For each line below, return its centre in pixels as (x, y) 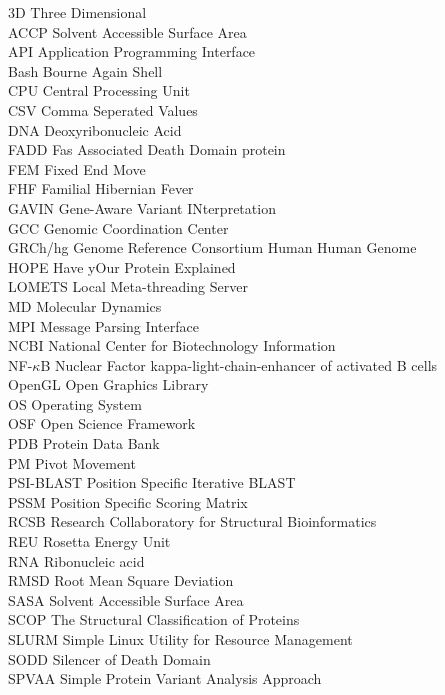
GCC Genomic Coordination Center (118, 227)
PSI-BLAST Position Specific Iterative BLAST (152, 482)
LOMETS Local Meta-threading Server (128, 286)
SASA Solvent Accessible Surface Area (126, 599)
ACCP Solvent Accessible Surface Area (127, 31)
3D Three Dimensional (77, 12)
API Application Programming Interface (132, 51)
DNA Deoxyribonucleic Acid (95, 129)
